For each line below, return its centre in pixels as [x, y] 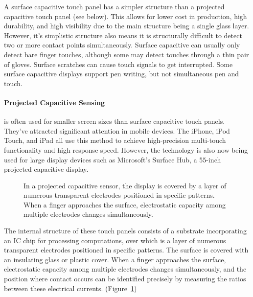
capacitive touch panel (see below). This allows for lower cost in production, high [126, 16]
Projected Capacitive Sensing [54, 102]
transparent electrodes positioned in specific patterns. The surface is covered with [126, 250]
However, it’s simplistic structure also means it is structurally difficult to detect [123, 35]
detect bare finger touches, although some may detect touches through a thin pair [126, 54]
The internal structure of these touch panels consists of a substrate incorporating [125, 231]
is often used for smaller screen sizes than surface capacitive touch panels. [115, 121]
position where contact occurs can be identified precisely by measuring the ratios [125, 279]
